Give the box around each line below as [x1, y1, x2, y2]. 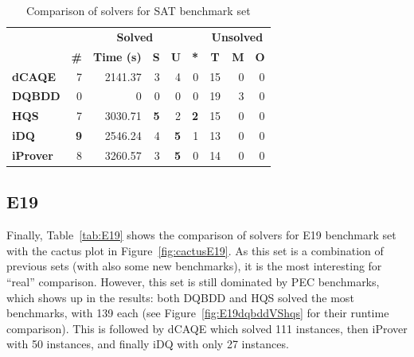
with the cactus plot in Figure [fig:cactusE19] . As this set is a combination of [6, 242, 384, 258]
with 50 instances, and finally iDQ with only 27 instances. [6, 336, 289, 352]
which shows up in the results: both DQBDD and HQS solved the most [6, 289, 354, 305]
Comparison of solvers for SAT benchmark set [25, 2, 251, 18]
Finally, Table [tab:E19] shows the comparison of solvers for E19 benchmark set [6, 227, 396, 243]
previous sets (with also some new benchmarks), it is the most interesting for [6, 258, 382, 274]
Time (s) [93, 48, 142, 64]
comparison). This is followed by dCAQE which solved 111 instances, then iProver [6, 320, 408, 336]
